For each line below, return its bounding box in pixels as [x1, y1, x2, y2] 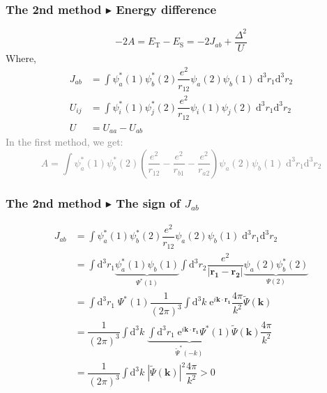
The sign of [116, 194, 181, 211]
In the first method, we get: [6, 134, 123, 149]
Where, [6, 50, 36, 65]
